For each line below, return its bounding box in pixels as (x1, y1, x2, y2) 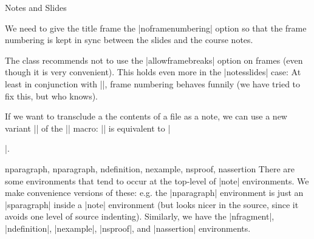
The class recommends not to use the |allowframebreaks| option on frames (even (5, 53, 303, 66)
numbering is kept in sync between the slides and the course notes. (5, 33, 253, 46)
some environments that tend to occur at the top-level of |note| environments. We (5, 174, 309, 187)
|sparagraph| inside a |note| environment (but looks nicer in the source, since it (5, 198, 299, 210)
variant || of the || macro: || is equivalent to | (5, 121, 171, 134)
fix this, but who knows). (5, 89, 98, 102)
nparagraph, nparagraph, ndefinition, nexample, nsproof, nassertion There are (5, 162, 295, 175)
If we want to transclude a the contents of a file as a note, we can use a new (5, 110, 287, 123)
